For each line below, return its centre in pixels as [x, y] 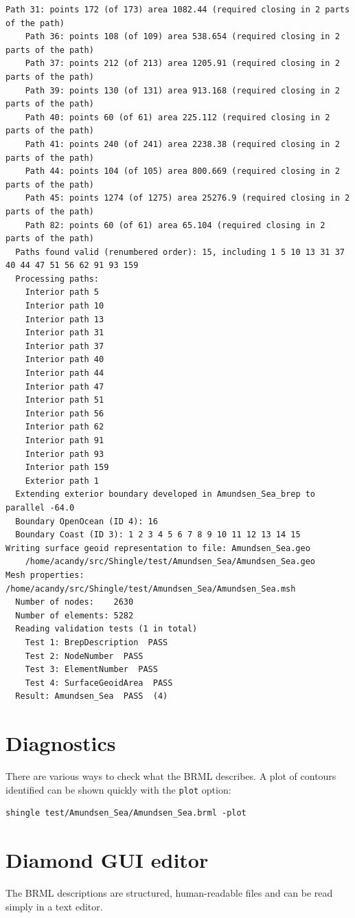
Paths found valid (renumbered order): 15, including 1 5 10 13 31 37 [180, 252]
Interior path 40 [65, 360]
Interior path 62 [65, 427]
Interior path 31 [65, 333]
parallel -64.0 [40, 507]
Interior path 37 [65, 346]
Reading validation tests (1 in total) [106, 629]
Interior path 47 [65, 387]
